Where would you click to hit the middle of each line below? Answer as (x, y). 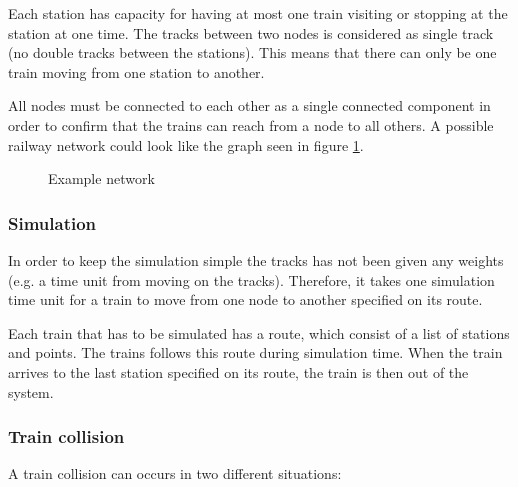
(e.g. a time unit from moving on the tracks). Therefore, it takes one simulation (251, 279)
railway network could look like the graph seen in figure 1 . (186, 144)
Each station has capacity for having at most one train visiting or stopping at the (258, 13)
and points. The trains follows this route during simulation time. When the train (255, 352)
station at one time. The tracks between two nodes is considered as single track (251, 32)
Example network (101, 178)
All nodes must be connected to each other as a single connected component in (249, 105)
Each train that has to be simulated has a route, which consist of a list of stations (259, 332)
